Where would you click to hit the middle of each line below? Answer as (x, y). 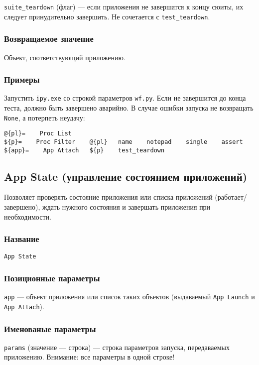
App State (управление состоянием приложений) (126, 176)
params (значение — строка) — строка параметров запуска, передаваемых (117, 347)
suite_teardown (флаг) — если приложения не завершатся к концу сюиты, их (124, 6)
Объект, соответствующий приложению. (65, 57)
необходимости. (28, 216)
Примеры (22, 79)
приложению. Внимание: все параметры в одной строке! (89, 357)
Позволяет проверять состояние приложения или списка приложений (108, 197)
